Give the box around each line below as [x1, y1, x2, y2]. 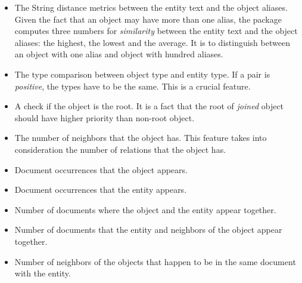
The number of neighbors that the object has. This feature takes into [14, 131, 267, 144]
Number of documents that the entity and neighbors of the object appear [14, 223, 282, 236]
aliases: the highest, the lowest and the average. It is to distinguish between [14, 36, 290, 48]
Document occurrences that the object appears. [14, 163, 188, 176]
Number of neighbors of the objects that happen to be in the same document [14, 255, 296, 267]
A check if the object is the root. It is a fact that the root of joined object [14, 100, 284, 112]
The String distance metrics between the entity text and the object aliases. [14, 1, 288, 13]
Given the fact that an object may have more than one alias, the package [14, 13, 282, 25]
